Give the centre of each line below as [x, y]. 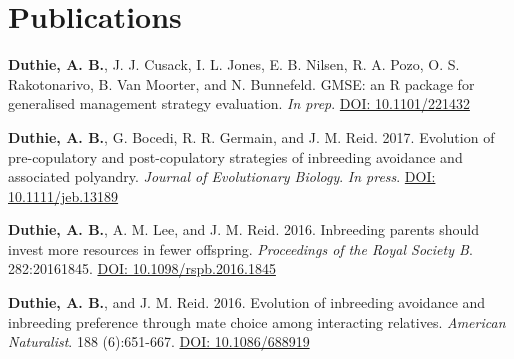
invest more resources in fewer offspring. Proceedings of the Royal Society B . [240, 248]
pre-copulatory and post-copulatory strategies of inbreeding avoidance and [235, 156]
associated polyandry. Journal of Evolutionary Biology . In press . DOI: [222, 176]
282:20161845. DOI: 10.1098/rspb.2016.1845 [142, 268]
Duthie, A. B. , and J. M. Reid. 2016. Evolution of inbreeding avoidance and [247, 302]
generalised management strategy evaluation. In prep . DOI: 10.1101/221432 [239, 103]
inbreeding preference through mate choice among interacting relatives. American [257, 321]
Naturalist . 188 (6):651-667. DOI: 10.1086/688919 [159, 341]
